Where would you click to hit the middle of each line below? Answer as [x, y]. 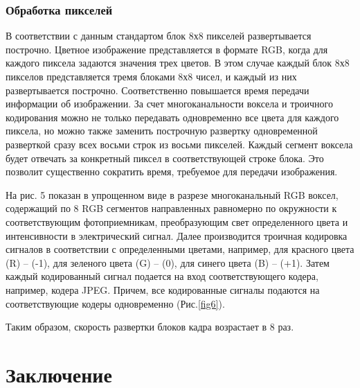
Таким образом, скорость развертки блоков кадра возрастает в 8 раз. [150, 327]
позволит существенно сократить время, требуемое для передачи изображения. [172, 171]
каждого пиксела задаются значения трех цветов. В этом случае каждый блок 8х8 [178, 63]
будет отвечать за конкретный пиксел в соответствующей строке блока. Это [165, 158]
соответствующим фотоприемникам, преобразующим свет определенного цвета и [177, 221]
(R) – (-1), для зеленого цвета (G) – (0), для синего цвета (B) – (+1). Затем [168, 262]
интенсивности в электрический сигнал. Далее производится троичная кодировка [177, 235]
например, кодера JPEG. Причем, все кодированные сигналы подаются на [163, 289]
